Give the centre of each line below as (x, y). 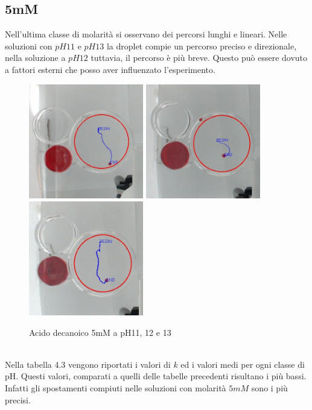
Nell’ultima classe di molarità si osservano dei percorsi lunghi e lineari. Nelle (146, 34)
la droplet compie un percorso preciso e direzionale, (202, 46)
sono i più (269, 387)
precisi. (18, 399)
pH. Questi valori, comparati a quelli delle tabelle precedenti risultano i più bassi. (156, 376)
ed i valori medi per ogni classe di (243, 364)
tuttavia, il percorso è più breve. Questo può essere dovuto (199, 58)
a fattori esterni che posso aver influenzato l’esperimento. (110, 69)
